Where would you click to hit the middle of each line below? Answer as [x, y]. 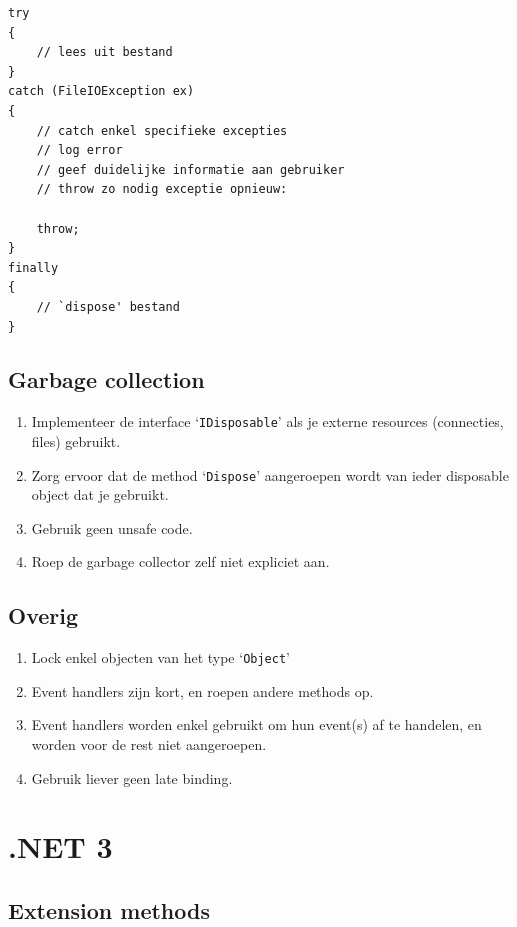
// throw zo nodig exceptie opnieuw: [162, 189]
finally [33, 267]
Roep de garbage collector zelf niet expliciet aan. [180, 561]
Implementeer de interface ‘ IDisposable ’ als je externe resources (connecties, [267, 421]
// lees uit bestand [104, 52]
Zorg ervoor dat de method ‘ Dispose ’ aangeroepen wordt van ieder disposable [270, 474]
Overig [43, 615]
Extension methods [109, 909]
